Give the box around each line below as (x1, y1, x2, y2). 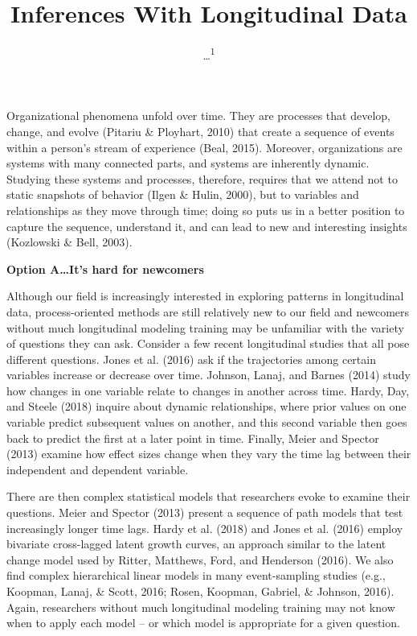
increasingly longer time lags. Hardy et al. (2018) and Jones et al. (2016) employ (6, 519, 403, 536)
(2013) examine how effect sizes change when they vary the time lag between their (6, 445, 411, 462)
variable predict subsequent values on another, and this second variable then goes (6, 414, 407, 431)
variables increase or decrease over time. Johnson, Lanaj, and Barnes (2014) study (6, 366, 411, 383)
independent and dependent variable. (6, 460, 189, 477)
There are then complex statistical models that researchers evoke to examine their (6, 488, 411, 505)
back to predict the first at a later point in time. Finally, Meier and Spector (6, 429, 379, 446)
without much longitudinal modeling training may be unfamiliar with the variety (6, 319, 404, 336)
